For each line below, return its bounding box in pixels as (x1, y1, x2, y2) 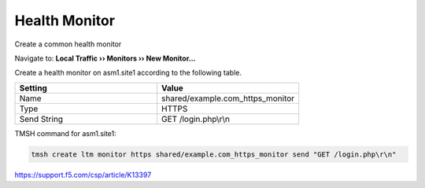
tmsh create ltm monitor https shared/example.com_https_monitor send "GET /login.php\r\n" (31, 149, 397, 159)
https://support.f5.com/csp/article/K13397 (14, 170, 152, 179)
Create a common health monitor (14, 39, 122, 49)
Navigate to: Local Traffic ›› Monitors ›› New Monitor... (14, 53, 196, 63)
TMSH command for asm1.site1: (14, 128, 117, 138)
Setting (19, 83, 47, 94)
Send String (19, 113, 63, 124)
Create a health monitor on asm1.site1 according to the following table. (14, 68, 242, 78)
